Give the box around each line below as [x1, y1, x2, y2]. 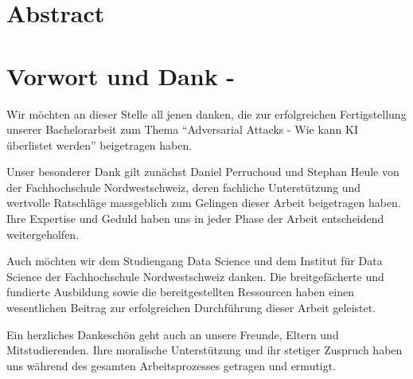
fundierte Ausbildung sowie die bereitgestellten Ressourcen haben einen [6, 283, 355, 300]
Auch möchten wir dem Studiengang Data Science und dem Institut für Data [6, 252, 383, 269]
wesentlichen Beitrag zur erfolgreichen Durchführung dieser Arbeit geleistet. [6, 299, 376, 316]
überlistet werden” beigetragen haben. [6, 136, 193, 153]
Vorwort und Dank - [6, 59, 236, 92]
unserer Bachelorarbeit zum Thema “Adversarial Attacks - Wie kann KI [6, 121, 359, 138]
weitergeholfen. [6, 225, 80, 242]
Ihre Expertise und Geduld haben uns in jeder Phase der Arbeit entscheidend [6, 210, 384, 227]
